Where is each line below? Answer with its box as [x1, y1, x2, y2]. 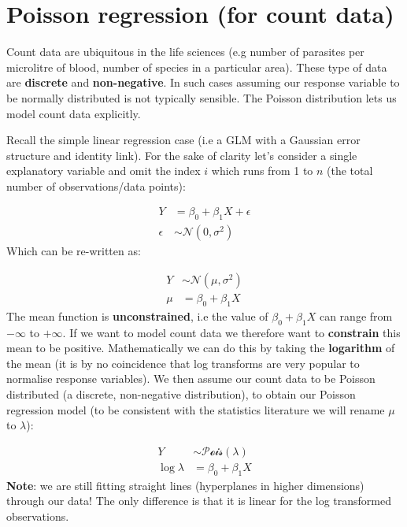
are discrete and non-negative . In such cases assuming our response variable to [6, 74, 400, 91]
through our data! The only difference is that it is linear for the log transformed [6, 492, 391, 509]
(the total [327, 162, 373, 179]
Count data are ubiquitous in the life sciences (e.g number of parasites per [6, 43, 364, 60]
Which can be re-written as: [6, 243, 141, 259]
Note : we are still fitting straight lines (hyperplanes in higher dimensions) [6, 477, 364, 493]
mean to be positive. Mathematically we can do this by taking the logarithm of [6, 340, 395, 356]
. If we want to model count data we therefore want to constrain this [62, 324, 401, 340]
